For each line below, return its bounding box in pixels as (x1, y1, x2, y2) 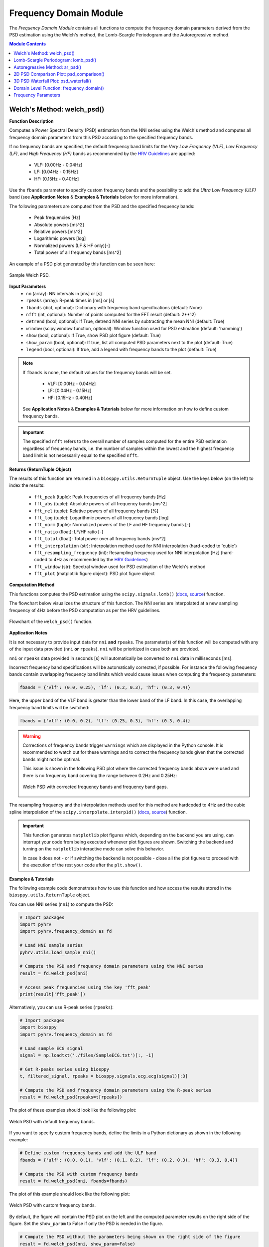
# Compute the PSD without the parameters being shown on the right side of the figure (19, 1234, 241, 1240)
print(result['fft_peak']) (19, 992, 86, 997)
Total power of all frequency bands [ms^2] (34, 249, 122, 255)
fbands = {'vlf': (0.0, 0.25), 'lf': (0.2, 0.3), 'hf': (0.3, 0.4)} (19, 685, 191, 690)
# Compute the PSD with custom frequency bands (19, 1171, 138, 1177)
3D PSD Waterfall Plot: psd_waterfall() (13, 78, 92, 84)
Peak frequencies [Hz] (34, 214, 81, 220)
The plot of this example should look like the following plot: (9, 1191, 131, 1197)
